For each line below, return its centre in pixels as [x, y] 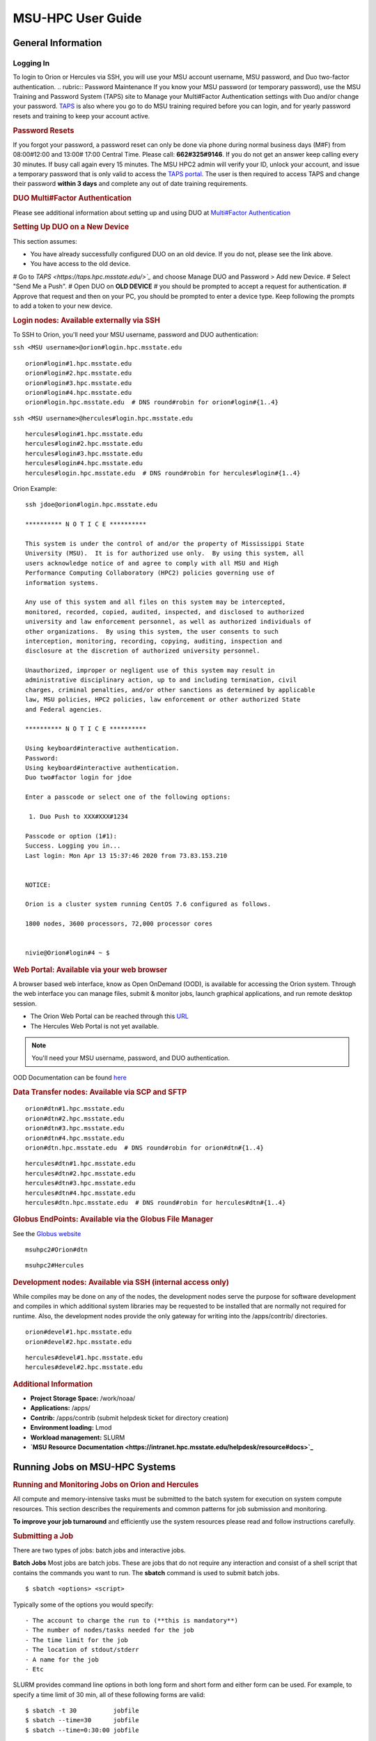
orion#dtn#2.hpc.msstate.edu [75, 1118]
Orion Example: [35, 489]
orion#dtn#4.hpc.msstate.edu [75, 1138]
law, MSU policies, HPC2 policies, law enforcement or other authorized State [163, 700]
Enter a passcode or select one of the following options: [128, 797]
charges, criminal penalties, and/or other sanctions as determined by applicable [170, 690]
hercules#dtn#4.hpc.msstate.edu [80, 1193]
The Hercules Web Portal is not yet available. [95, 1026]
